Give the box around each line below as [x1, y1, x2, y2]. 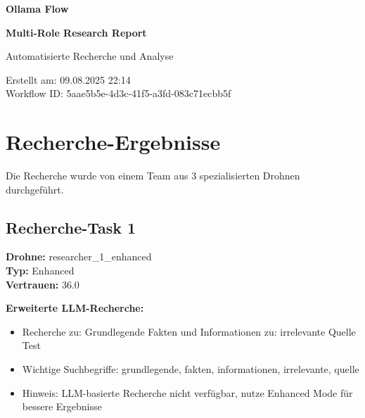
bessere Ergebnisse [22, 399, 102, 414]
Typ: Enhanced [6, 263, 75, 278]
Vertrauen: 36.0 [6, 277, 79, 291]
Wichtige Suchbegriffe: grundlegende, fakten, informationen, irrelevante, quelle [22, 362, 359, 376]
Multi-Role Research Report [6, 25, 147, 39]
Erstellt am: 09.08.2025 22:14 [6, 72, 131, 87]
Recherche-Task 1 [6, 216, 136, 238]
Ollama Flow [6, 1, 69, 15]
